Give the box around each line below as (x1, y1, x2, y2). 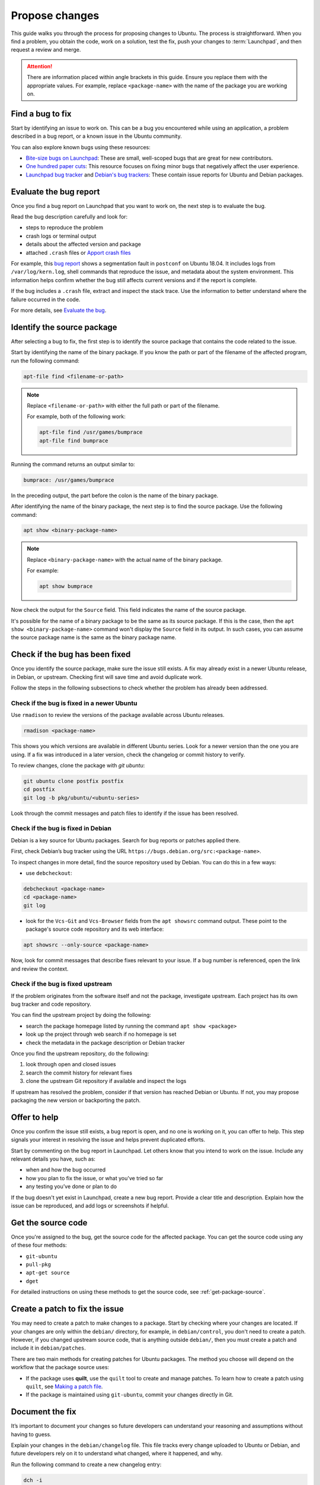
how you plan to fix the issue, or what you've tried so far (25, 1174, 164, 1181)
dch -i (23, 1477, 43, 1483)
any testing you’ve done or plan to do (25, 1183, 117, 1190)
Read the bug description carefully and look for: (11, 213, 128, 220)
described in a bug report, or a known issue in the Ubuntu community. (11, 132, 182, 140)
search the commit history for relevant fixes (25, 1069, 133, 1076)
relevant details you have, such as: (11, 1155, 96, 1162)
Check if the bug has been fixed (11, 649, 131, 659)
